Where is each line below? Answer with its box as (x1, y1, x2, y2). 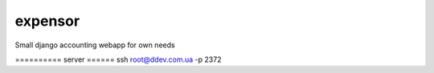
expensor (14, 12, 80, 30)
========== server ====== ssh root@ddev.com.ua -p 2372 (14, 55, 222, 64)
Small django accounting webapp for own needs (14, 40, 176, 50)
